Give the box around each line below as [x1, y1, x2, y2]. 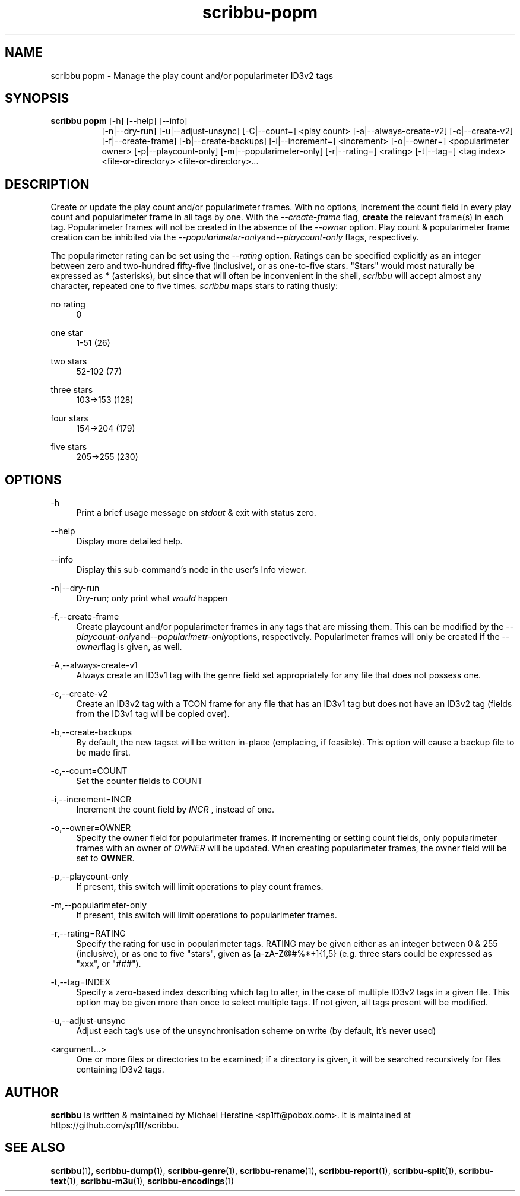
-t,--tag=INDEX [50, 977, 111, 988]
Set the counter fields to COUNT [76, 776, 203, 786]
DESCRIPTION [5, 176, 90, 192]
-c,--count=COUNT [50, 766, 128, 776]
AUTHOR [5, 1084, 59, 1100]
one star [50, 328, 83, 338]
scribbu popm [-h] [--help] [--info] [50, 116, 188, 126]
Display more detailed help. [76, 536, 183, 547]
